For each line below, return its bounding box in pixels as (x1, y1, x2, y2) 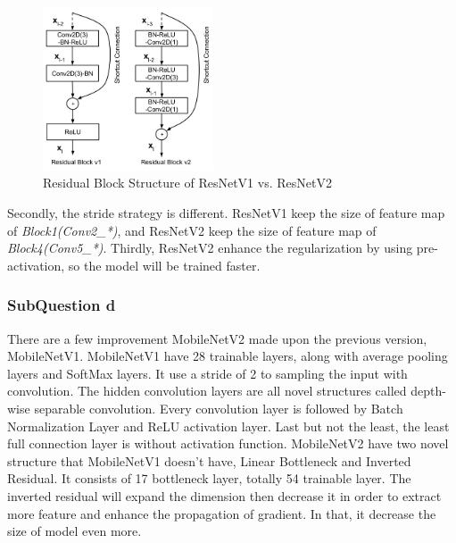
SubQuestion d (7, 294, 116, 316)
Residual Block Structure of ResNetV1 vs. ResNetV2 (43, 173, 332, 192)
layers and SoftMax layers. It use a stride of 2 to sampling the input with (7, 363, 408, 382)
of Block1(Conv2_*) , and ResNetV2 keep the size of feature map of (7, 221, 377, 239)
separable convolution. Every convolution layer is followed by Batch (34, 398, 403, 417)
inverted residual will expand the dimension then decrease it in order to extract (7, 486, 442, 505)
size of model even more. (7, 522, 142, 540)
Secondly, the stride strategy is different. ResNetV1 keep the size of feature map (7, 204, 445, 222)
